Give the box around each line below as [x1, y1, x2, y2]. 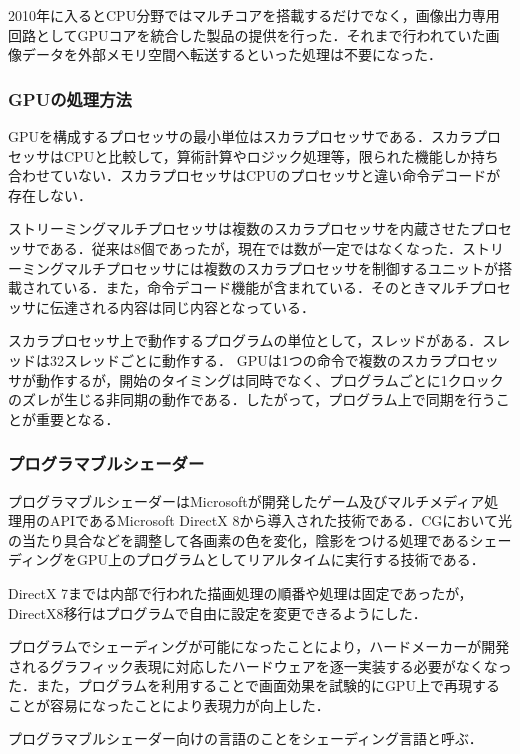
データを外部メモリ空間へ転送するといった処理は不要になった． [21, 44, 442, 65]
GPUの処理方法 [8, 86, 132, 111]
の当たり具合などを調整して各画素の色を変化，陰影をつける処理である [8, 529, 470, 550]
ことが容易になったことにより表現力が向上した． [8, 694, 330, 715]
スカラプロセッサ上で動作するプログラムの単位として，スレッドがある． [8, 330, 483, 351]
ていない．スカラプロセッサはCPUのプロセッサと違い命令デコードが [49, 165, 501, 186]
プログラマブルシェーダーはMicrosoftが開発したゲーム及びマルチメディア [8, 490, 485, 511]
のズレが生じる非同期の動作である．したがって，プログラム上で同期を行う [8, 389, 496, 410]
